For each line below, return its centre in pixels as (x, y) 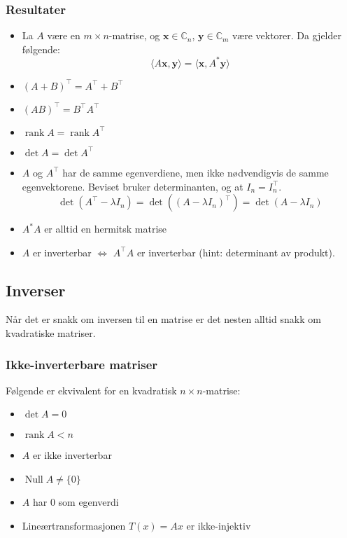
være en (64, 35)
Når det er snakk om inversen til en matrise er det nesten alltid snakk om (163, 319)
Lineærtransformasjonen (74, 525)
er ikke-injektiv (219, 525)
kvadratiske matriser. (51, 333)
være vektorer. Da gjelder (287, 35)
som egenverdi (88, 502)
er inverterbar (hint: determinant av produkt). (236, 252)
